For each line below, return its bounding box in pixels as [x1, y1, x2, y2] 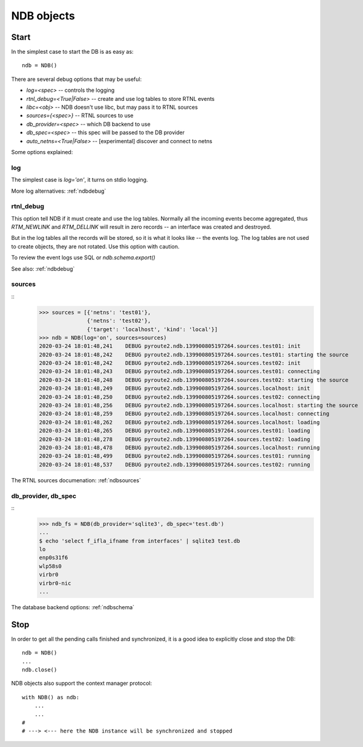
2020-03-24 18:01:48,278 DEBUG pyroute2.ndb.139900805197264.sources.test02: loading [39, 436, 311, 442]
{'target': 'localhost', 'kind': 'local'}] [87, 326, 218, 332]
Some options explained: [11, 148, 73, 155]
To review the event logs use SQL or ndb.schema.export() [11, 254, 155, 261]
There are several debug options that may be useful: [11, 76, 142, 83]
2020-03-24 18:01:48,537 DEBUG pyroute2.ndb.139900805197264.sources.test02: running [39, 461, 311, 468]
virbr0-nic [39, 580, 71, 586]
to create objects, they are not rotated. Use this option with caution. [11, 242, 180, 250]
